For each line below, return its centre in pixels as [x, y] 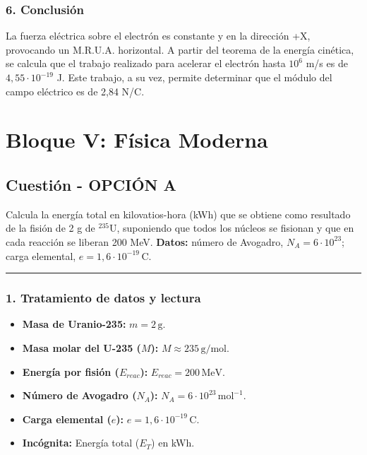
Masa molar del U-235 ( [82, 347]
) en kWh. [173, 443]
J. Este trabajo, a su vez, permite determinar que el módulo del [194, 77]
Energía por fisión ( [71, 371]
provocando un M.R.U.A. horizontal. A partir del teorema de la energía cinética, [180, 49]
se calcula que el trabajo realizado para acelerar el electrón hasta [146, 63]
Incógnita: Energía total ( [81, 443]
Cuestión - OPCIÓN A [91, 184]
